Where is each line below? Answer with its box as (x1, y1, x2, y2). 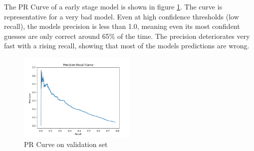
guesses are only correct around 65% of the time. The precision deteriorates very (4, 30, 250, 41)
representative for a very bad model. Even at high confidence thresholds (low (4, 11, 239, 21)
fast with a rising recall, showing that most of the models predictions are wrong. (4, 40, 250, 51)
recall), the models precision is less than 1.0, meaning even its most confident (4, 21, 240, 31)
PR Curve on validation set (24, 139, 108, 149)
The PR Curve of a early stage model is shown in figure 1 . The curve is (4, 1, 223, 11)
